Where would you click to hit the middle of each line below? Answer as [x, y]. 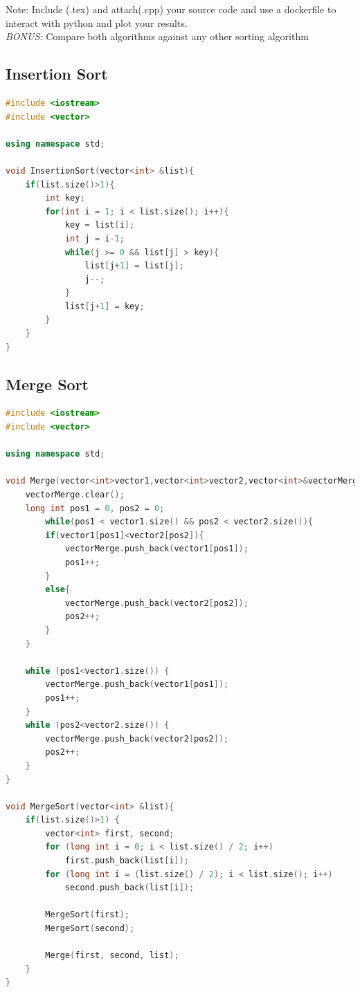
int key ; [65, 198]
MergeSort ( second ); [90, 929]
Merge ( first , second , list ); [112, 956]
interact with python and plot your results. [97, 22]
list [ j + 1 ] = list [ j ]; [134, 266]
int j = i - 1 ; [94, 238]
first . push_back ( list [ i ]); [127, 861]
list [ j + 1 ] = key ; [105, 306]
